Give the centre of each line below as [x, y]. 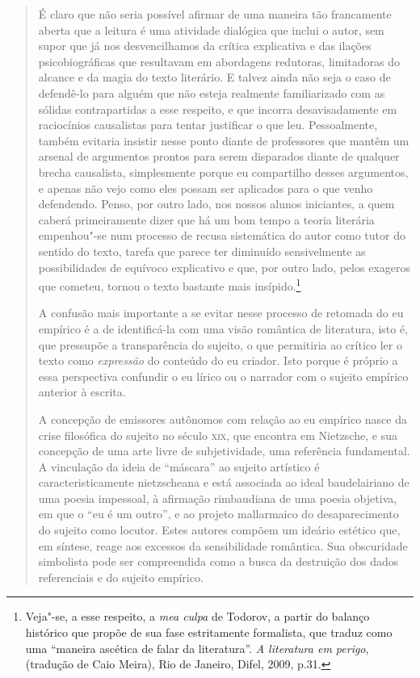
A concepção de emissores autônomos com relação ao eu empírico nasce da [223, 419]
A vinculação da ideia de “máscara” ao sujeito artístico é [179, 466]
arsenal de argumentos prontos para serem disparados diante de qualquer [219, 156]
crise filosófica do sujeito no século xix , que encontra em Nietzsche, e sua [218, 435]
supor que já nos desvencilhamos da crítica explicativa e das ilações [205, 46]
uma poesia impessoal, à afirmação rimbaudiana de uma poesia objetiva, [218, 498]
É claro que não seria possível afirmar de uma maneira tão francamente [215, 14]
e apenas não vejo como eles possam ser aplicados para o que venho [206, 188]
